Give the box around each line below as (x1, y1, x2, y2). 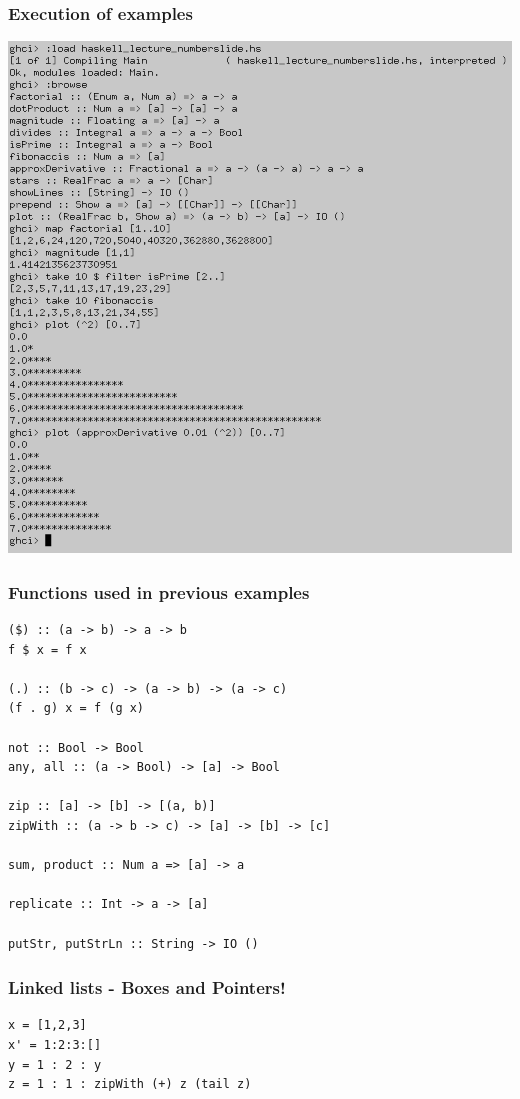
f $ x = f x (8, 642, 87, 657)
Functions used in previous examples (8, 579, 310, 604)
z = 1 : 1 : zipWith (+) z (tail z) (8, 1077, 252, 1092)
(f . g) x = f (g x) (8, 701, 145, 716)
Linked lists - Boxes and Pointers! (8, 975, 286, 1000)
